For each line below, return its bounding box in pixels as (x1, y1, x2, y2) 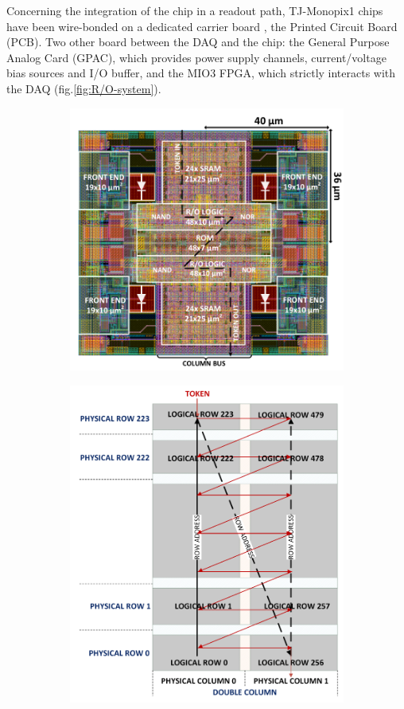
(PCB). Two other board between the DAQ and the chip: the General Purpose (6, 33, 390, 50)
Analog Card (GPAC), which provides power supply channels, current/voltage (6, 49, 387, 65)
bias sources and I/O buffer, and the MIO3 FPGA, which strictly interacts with (6, 65, 396, 81)
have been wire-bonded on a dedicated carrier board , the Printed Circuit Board (6, 18, 398, 34)
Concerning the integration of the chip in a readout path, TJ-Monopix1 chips (6, 2, 383, 18)
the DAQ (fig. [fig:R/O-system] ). (6, 80, 161, 96)
